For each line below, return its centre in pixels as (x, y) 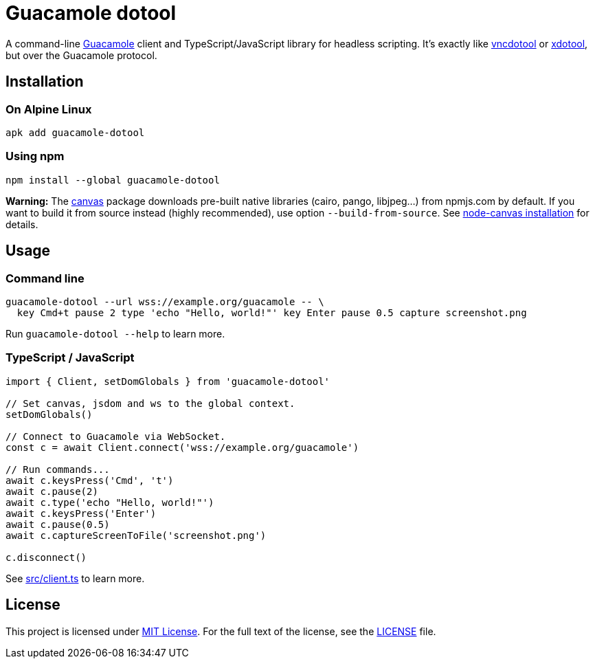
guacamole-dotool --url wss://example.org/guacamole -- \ (165, 301)
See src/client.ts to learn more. (75, 578)
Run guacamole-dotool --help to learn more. (115, 333)
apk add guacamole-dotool (75, 132)
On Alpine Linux (49, 109)
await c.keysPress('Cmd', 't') (90, 480)
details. (22, 224)
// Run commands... (58, 469)
